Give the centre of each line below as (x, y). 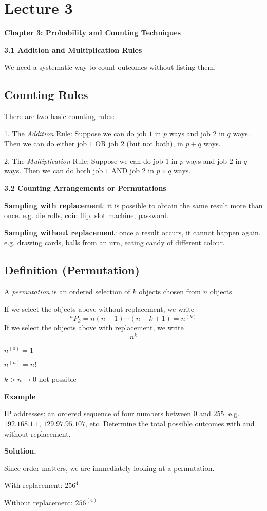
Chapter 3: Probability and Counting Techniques (93, 33)
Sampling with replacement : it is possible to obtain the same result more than (133, 205)
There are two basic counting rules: (60, 116)
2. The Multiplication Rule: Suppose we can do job (84, 160)
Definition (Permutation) (72, 270)
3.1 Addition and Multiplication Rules (73, 50)
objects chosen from (170, 292)
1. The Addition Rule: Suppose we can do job (75, 133)
